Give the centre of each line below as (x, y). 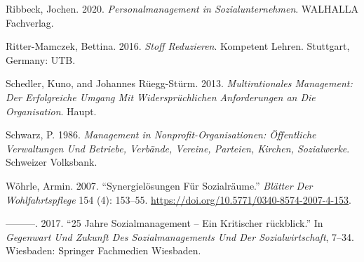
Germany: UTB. (41, 59)
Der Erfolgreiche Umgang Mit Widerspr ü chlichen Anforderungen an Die (161, 97)
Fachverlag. (30, 22)
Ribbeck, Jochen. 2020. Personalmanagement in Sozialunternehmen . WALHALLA (182, 8)
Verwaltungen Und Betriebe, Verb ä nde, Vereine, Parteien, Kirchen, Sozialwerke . (178, 148)
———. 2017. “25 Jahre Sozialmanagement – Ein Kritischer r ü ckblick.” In (164, 223)
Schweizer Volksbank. (52, 162)
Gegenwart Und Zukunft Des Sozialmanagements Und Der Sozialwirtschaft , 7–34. (180, 236)
